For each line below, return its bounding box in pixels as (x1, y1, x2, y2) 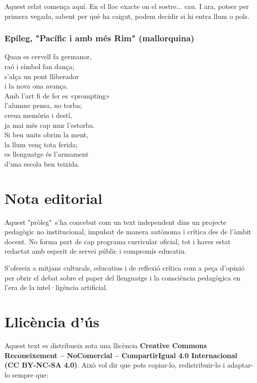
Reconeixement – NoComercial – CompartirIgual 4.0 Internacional (4, 350, 238, 360)
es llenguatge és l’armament (4, 149, 89, 159)
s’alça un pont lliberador (4, 71, 79, 81)
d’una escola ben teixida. (4, 158, 80, 169)
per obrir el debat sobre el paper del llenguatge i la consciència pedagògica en (4, 272, 241, 283)
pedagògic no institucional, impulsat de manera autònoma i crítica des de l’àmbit (4, 226, 252, 237)
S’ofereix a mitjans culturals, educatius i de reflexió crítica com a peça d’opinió (4, 263, 245, 273)
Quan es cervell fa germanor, (4, 51, 92, 62)
